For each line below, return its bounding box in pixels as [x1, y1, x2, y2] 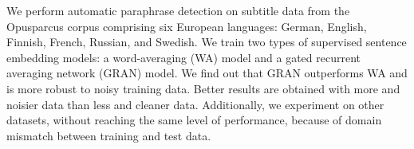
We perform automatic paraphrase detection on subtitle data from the [6, 2, 350, 18]
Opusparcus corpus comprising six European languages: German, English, [6, 18, 367, 34]
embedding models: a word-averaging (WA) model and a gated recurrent [6, 49, 361, 65]
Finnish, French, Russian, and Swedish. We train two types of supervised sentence [6, 33, 407, 50]
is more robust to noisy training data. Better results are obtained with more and [6, 80, 400, 96]
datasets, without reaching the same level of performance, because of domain [6, 112, 382, 128]
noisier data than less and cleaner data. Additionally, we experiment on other [6, 96, 384, 112]
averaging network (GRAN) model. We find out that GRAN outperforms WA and [6, 65, 408, 81]
